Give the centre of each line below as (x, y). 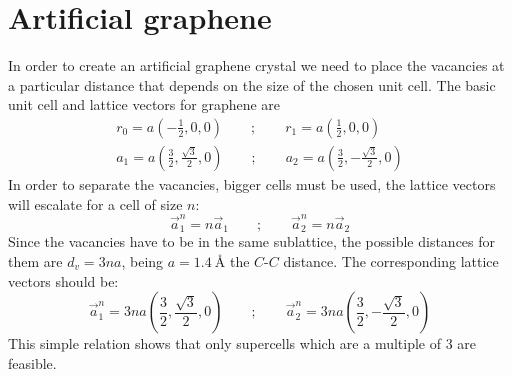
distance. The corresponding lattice (391, 260)
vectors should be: (63, 280)
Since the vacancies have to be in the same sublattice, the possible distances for (252, 241)
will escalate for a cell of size (95, 203)
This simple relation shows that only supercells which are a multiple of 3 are (242, 343)
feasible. (32, 362)
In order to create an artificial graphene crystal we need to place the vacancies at (256, 65)
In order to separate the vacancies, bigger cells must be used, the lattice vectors (252, 183)
